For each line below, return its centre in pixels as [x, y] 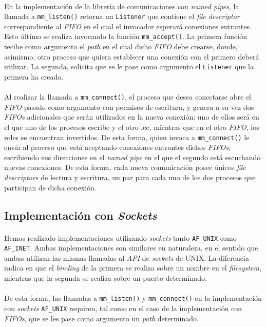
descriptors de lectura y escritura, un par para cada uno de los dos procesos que [130, 177]
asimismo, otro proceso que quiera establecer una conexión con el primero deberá [132, 56]
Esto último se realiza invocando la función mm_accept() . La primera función [126, 36]
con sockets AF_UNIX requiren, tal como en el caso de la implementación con [123, 308]
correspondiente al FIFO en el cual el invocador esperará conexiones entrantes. [128, 26]
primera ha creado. [34, 76]
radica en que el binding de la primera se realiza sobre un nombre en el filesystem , [133, 268]
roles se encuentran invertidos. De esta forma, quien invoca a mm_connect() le [127, 137]
